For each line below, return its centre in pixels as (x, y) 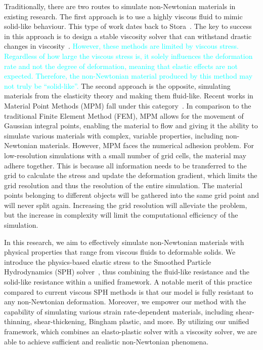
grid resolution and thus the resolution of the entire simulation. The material (123, 185)
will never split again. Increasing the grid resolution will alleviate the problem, (126, 205)
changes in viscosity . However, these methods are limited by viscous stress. (121, 46)
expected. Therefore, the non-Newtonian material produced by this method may (128, 76)
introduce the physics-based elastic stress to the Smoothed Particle (108, 261)
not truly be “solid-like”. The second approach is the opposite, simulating (117, 85)
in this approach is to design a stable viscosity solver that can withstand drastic (128, 36)
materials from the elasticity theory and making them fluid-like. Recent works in (129, 96)
